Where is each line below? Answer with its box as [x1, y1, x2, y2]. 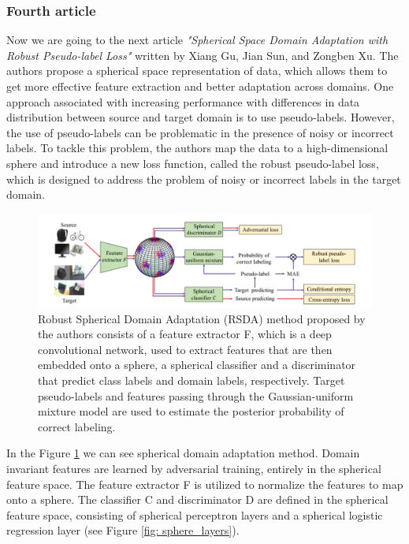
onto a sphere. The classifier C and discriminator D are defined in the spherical [6, 491, 389, 508]
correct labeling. [38, 418, 116, 434]
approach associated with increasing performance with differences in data [6, 93, 360, 110]
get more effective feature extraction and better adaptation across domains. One [6, 78, 394, 94]
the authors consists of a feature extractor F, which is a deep [38, 326, 332, 342]
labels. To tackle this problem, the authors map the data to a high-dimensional [6, 140, 389, 156]
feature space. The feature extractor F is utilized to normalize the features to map [6, 475, 403, 492]
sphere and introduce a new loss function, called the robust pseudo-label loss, [6, 155, 379, 171]
